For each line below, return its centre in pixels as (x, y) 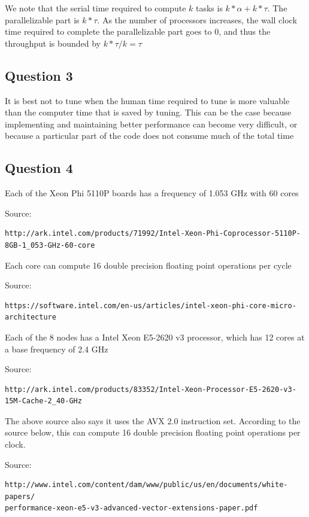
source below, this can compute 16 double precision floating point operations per (153, 432)
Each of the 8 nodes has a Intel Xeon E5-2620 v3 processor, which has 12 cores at (155, 337)
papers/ (20, 496)
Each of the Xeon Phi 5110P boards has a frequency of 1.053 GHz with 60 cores (152, 193)
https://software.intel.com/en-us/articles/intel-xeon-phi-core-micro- (151, 305)
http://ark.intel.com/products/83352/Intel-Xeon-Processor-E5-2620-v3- (151, 389)
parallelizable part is (42, 19)
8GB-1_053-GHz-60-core (50, 245)
